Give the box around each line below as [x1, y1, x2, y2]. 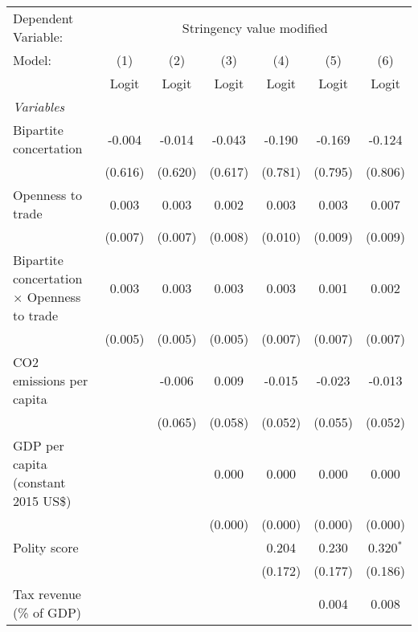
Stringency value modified [182, 18, 328, 37]
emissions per [13, 371, 88, 389]
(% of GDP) [13, 603, 82, 622]
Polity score [13, 538, 79, 557]
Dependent [13, 9, 74, 27]
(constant [13, 473, 66, 491]
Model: [13, 51, 52, 69]
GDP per [13, 436, 64, 455]
